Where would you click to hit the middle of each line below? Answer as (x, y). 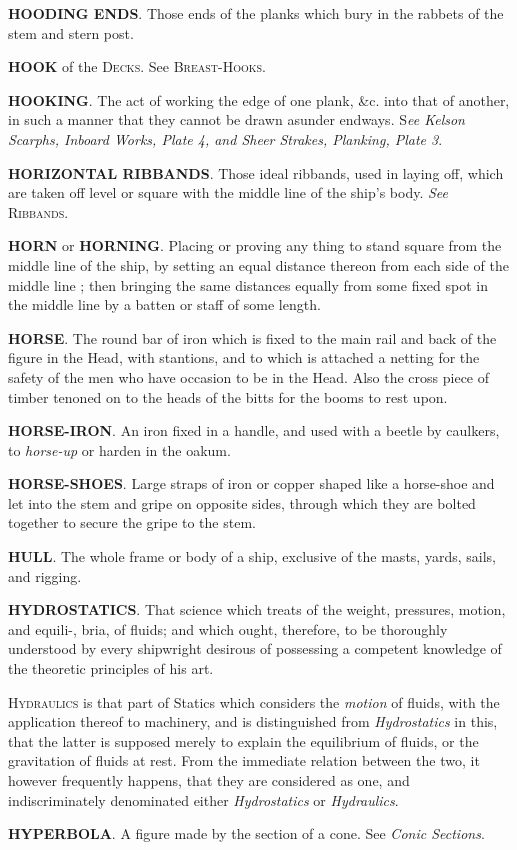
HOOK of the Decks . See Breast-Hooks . (137, 66)
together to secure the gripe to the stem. (132, 522)
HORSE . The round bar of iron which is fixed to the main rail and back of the (252, 337)
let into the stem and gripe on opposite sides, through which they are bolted (242, 502)
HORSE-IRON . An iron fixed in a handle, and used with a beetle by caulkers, (254, 430)
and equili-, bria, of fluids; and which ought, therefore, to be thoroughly (228, 628)
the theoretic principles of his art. (111, 668)
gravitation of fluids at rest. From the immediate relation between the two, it (244, 760)
